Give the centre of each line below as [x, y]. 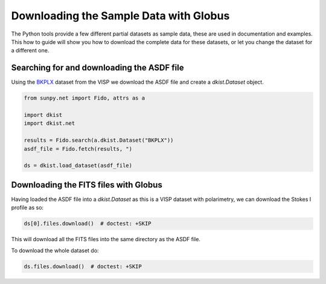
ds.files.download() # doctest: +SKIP [83, 266]
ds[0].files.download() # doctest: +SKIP [88, 224]
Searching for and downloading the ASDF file [97, 68]
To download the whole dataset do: [55, 250]
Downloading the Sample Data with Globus [120, 16]
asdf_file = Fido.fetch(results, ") [78, 149]
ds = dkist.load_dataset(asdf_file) [78, 166]
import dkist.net [50, 123]
